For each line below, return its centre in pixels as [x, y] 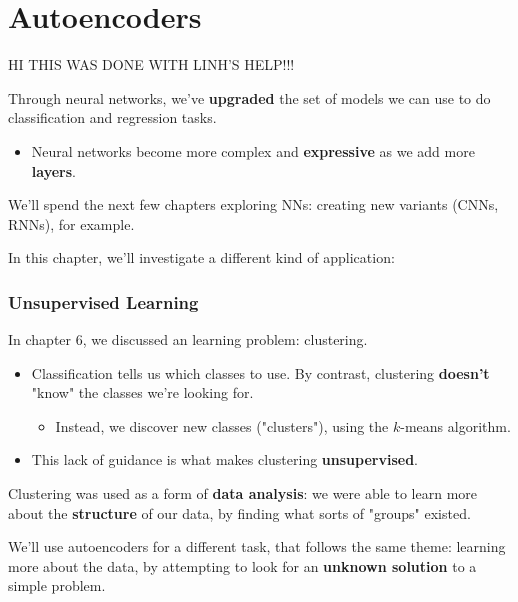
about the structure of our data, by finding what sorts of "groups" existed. [239, 512]
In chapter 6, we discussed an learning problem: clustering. [188, 339]
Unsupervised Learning [103, 301]
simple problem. [57, 585]
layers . [53, 170]
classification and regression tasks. [112, 117]
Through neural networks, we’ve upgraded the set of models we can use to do [249, 97]
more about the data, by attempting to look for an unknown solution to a [242, 565]
